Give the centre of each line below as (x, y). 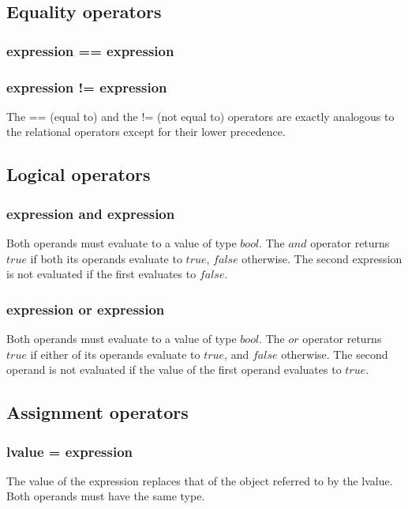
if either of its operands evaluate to (115, 354)
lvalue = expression (70, 451)
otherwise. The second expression (322, 258)
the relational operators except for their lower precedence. (146, 132)
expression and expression (91, 213)
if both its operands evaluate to (106, 258)
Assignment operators (97, 412)
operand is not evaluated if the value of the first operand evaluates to (174, 369)
